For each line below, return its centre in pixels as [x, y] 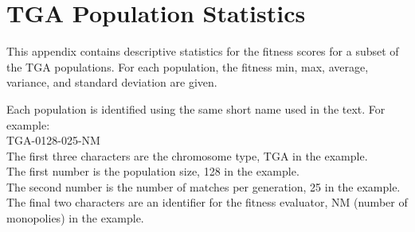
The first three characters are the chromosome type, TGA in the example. [187, 155]
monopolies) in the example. [75, 218]
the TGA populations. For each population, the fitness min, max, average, [188, 66]
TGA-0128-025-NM [53, 140]
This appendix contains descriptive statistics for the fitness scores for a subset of [203, 51]
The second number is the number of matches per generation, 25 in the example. [204, 186]
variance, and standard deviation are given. [112, 82]
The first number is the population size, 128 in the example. [153, 171]
